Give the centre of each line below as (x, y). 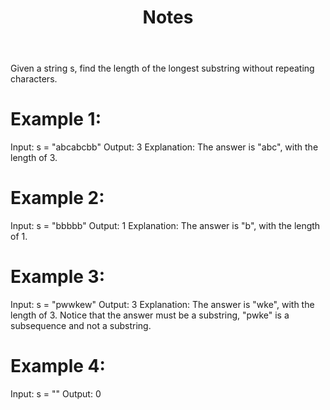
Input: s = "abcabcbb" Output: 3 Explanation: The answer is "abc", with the (164, 147)
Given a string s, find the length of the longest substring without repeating (162, 68)
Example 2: (57, 198)
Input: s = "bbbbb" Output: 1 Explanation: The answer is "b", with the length (165, 226)
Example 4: (58, 366)
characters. (34, 79)
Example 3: (57, 277)
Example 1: (56, 119)
